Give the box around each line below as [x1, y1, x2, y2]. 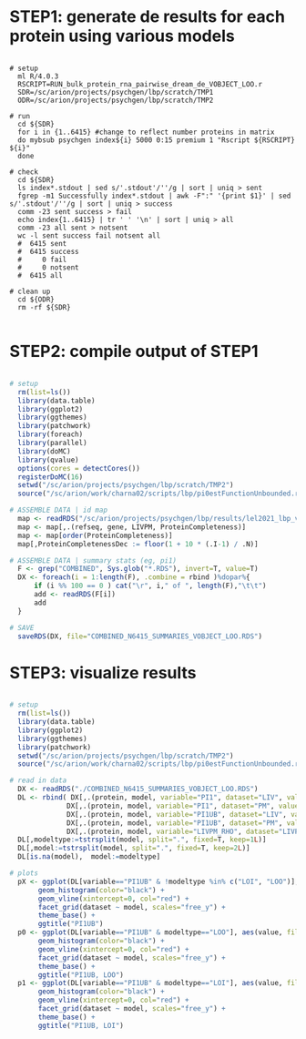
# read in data [9, 776, 67, 785]
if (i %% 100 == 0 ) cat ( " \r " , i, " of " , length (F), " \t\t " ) [33, 581, 267, 591]
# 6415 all [17, 270, 64, 280]
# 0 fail [17, 255, 67, 264]
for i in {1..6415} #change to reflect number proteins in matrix [17, 127, 275, 137]
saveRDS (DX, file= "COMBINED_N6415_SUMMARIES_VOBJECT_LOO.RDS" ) [17, 631, 262, 641]
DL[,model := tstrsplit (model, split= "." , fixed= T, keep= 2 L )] [17, 844, 250, 853]
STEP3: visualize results [9, 662, 197, 683]
